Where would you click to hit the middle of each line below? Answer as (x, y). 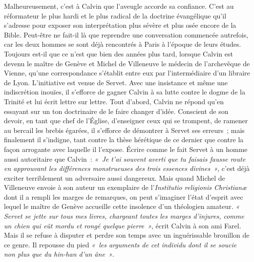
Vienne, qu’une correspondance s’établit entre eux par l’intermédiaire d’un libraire (127, 73)
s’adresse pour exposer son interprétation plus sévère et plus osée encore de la (120, 25)
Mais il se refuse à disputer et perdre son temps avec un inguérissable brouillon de (127, 235)
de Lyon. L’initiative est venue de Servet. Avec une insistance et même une (116, 82)
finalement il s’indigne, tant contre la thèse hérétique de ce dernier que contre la (124, 140)
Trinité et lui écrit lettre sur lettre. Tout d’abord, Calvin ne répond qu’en (114, 101)
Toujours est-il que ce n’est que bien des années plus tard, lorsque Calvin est (118, 53)
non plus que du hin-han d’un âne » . (59, 254)
